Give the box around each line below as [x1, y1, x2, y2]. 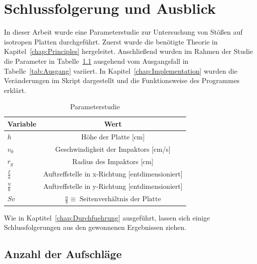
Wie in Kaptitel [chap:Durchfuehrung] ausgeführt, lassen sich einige [4, 212, 210, 222]
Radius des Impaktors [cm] [72, 156, 154, 166]
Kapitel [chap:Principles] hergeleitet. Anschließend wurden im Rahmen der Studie [4, 46, 253, 56]
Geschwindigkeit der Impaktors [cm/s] [55, 143, 171, 154]
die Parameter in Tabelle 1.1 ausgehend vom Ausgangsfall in [4, 55, 189, 66]
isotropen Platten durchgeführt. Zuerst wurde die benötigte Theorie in [4, 36, 218, 46]
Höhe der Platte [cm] [81, 131, 145, 141]
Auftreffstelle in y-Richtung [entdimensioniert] [43, 181, 183, 191]
